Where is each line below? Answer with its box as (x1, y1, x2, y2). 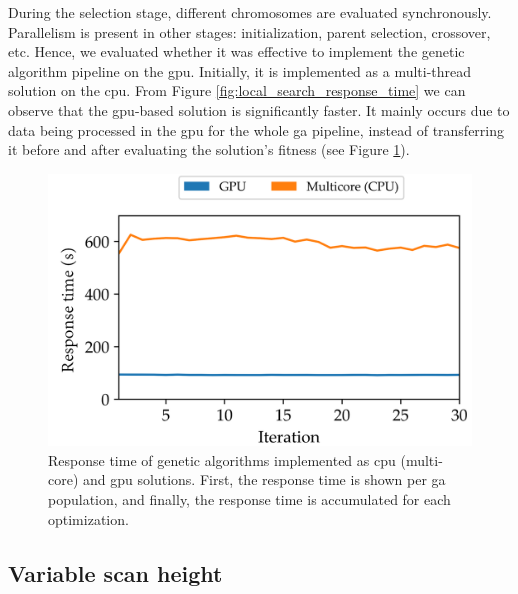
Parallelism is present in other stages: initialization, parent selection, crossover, (8, 21, 491, 42)
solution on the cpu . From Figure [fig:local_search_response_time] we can (8, 80, 466, 101)
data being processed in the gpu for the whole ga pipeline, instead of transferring (8, 119, 505, 140)
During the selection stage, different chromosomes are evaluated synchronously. (8, 2, 492, 22)
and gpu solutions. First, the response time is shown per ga (83, 469, 446, 490)
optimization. (48, 508, 129, 529)
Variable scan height (8, 557, 223, 588)
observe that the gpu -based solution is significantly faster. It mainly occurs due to (8, 99, 510, 120)
